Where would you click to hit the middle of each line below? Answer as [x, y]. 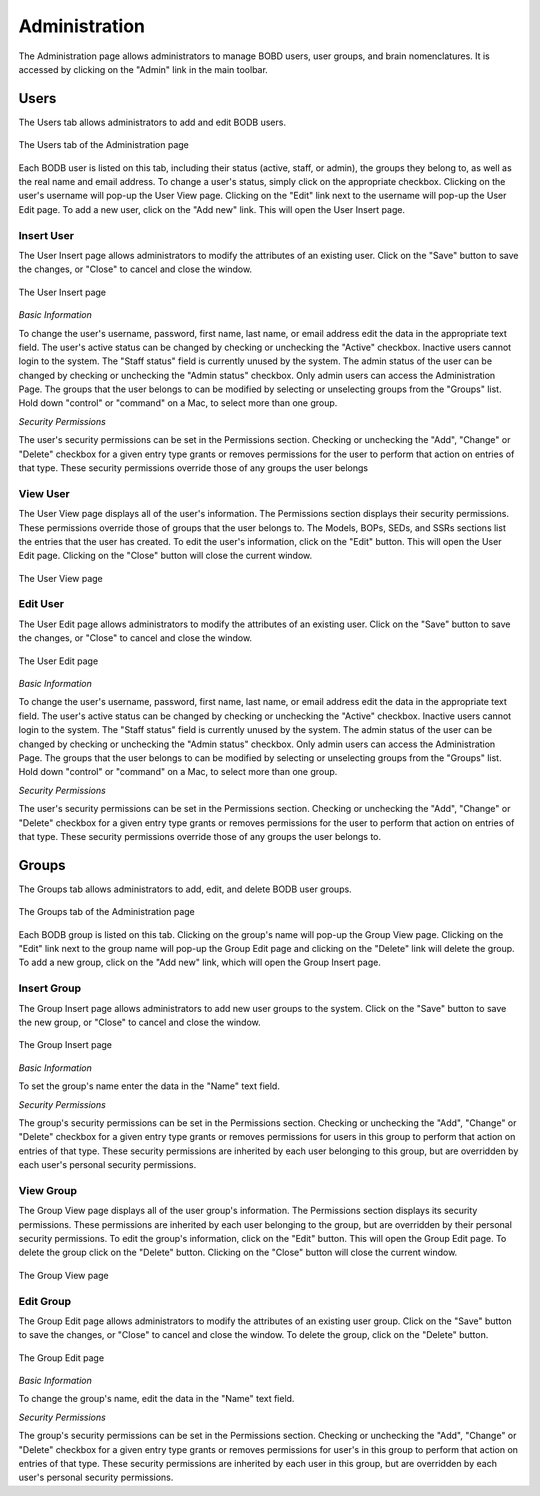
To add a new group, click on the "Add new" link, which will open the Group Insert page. [200, 962]
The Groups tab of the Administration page [106, 912]
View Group [48, 1190]
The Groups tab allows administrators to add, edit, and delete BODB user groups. [185, 889]
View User [44, 493]
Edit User [41, 604]
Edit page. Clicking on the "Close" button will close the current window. [165, 556]
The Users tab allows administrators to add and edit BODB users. [152, 122]
